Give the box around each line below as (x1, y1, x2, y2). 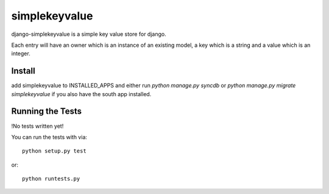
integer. (11, 50, 30, 57)
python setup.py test (22, 148, 87, 154)
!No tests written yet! (11, 122, 64, 130)
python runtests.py (22, 175, 80, 182)
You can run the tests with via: (11, 133, 88, 140)
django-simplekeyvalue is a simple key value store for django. (11, 30, 167, 38)
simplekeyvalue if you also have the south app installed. (11, 90, 152, 97)
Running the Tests (11, 106, 82, 117)
